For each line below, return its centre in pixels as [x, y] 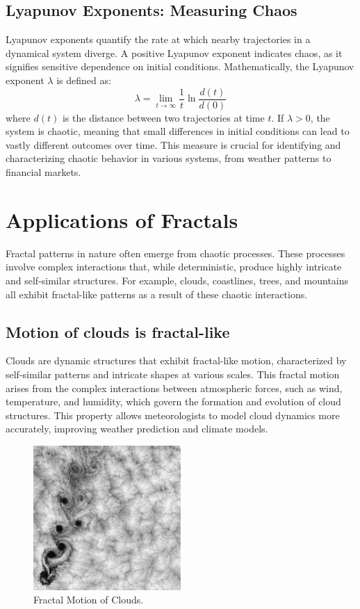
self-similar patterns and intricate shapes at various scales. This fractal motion [173, 374]
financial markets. [43, 172]
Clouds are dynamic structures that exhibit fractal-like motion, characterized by [176, 360]
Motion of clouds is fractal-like [118, 331]
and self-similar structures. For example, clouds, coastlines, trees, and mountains [177, 280]
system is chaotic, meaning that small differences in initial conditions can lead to [178, 131]
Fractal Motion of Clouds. [89, 600]
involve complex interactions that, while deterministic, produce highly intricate [174, 267]
